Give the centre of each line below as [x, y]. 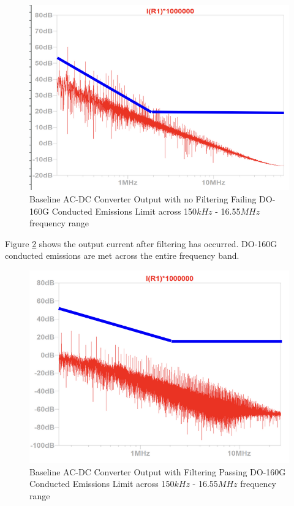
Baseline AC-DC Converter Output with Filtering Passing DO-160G [158, 471]
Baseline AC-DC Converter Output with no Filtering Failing [143, 198]
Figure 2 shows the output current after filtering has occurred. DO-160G [141, 243]
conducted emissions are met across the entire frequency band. [122, 255]
